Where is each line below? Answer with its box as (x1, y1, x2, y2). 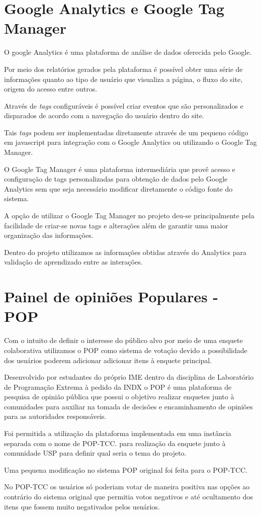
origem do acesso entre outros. (4, 83, 98, 94)
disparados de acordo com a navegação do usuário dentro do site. (4, 110, 204, 121)
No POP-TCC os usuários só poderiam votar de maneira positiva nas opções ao (4, 481, 250, 492)
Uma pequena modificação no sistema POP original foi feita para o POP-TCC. (4, 464, 248, 475)
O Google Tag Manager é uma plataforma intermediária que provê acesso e (4, 163, 235, 174)
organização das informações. (4, 230, 94, 240)
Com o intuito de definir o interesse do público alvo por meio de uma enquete (4, 335, 243, 346)
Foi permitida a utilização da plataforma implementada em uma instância (4, 428, 231, 439)
